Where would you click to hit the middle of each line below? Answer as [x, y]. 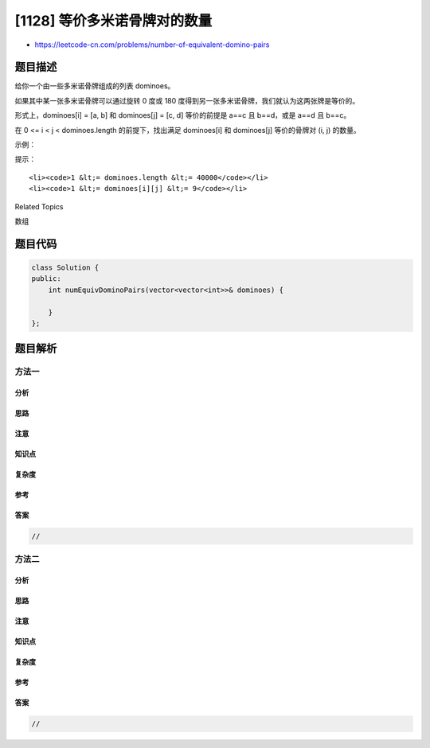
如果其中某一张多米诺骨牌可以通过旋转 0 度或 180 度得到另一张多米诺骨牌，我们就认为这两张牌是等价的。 [187, 100]
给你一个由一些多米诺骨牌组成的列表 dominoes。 [95, 86]
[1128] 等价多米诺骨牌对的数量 [113, 21]
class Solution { [65, 267]
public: [46, 279]
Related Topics [39, 206]
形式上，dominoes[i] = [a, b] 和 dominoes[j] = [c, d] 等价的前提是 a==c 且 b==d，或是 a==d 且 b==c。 [183, 115]
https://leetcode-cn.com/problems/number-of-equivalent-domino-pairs [152, 45]
